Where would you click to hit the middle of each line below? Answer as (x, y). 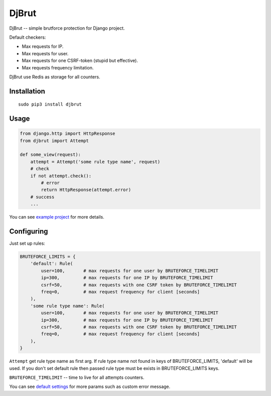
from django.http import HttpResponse (67, 134)
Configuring (29, 231)
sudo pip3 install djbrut (50, 105)
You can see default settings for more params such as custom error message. (90, 386)
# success (42, 197)
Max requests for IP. (43, 46)
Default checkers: (28, 37)
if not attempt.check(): (61, 176)
